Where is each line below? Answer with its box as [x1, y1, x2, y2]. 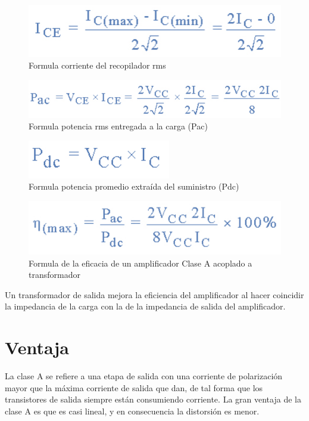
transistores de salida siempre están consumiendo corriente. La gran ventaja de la [5, 393, 301, 405]
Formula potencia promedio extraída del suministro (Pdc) [29, 180, 239, 193]
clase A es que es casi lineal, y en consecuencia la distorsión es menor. [5, 404, 260, 417]
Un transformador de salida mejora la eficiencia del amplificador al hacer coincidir [5, 288, 304, 301]
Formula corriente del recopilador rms [29, 59, 166, 72]
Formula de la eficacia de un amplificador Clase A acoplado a [29, 256, 252, 269]
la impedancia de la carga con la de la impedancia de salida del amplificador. [5, 300, 286, 312]
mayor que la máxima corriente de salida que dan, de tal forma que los [5, 381, 263, 394]
